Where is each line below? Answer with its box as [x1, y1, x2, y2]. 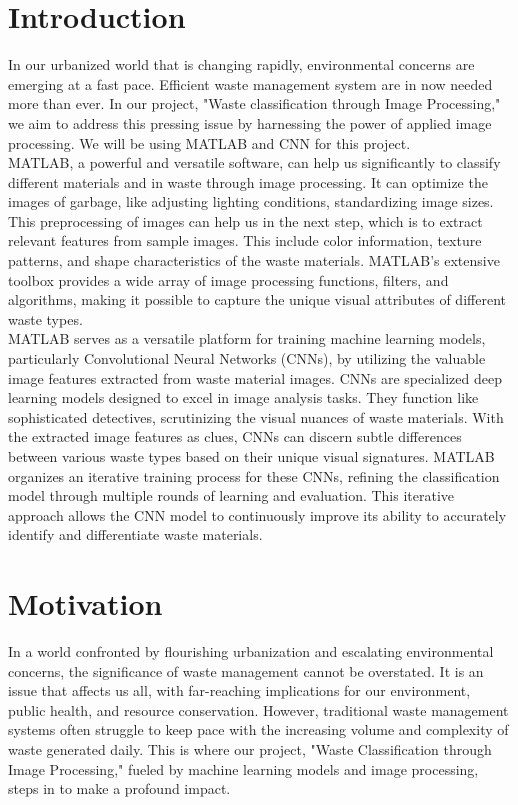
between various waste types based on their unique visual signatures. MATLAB [8, 446, 495, 466]
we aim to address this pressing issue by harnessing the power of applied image [8, 112, 492, 133]
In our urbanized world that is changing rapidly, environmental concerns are [8, 54, 475, 75]
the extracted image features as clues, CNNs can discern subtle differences [8, 426, 462, 447]
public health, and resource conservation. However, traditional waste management [8, 699, 509, 720]
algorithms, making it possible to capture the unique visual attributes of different [8, 289, 506, 310]
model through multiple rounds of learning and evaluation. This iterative [8, 485, 455, 506]
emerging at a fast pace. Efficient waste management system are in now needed [8, 73, 493, 94]
